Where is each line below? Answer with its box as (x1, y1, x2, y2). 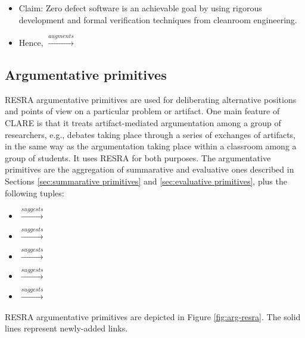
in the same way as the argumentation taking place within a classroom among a (5, 140, 297, 152)
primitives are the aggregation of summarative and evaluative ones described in (5, 163, 294, 176)
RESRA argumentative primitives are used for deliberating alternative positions (5, 93, 297, 105)
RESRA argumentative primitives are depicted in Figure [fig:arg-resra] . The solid (5, 310, 301, 323)
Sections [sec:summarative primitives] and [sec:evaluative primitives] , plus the (5, 174, 287, 187)
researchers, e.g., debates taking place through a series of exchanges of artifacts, (5, 128, 296, 140)
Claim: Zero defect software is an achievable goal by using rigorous (18, 2, 262, 14)
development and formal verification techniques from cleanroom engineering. (18, 13, 297, 26)
